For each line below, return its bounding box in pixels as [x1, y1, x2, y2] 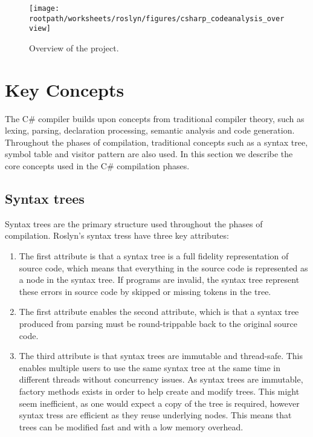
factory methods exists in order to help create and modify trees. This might [19, 384, 300, 397]
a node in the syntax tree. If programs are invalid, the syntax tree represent [19, 273, 300, 286]
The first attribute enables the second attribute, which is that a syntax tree [19, 305, 299, 318]
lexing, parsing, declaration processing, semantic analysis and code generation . [5, 124, 295, 137]
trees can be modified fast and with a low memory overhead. [19, 420, 244, 433]
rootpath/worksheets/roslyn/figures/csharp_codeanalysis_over [29, 14, 285, 23]
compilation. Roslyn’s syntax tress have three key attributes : [5, 229, 229, 242]
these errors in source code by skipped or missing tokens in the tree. [19, 285, 271, 297]
